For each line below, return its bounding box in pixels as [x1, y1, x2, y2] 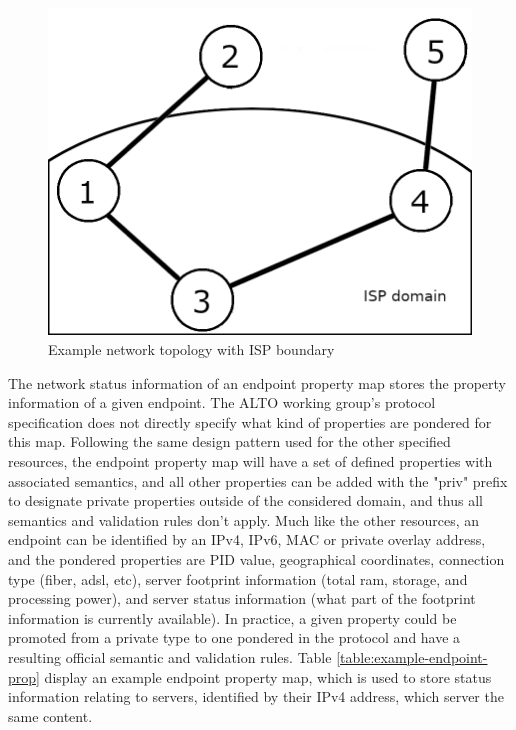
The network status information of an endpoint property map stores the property [8, 372, 507, 393]
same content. [8, 705, 93, 726]
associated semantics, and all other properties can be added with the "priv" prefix [8, 470, 508, 491]
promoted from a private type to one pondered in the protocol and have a [8, 627, 461, 648]
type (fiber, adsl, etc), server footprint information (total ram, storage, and [8, 568, 468, 589]
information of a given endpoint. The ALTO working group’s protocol [8, 392, 436, 413]
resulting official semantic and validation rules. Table [8, 646, 332, 667]
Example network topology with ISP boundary [48, 339, 335, 360]
